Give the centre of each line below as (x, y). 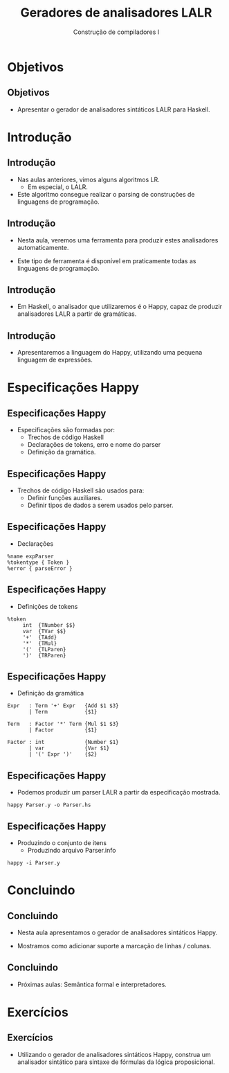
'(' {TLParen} (45, 649)
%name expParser (30, 556)
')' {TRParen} (45, 655)
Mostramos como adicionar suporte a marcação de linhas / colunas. (114, 946)
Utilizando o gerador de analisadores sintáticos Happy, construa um (114, 1054)
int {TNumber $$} (49, 625)
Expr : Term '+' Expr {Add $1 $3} (63, 706)
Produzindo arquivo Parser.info (72, 851)
